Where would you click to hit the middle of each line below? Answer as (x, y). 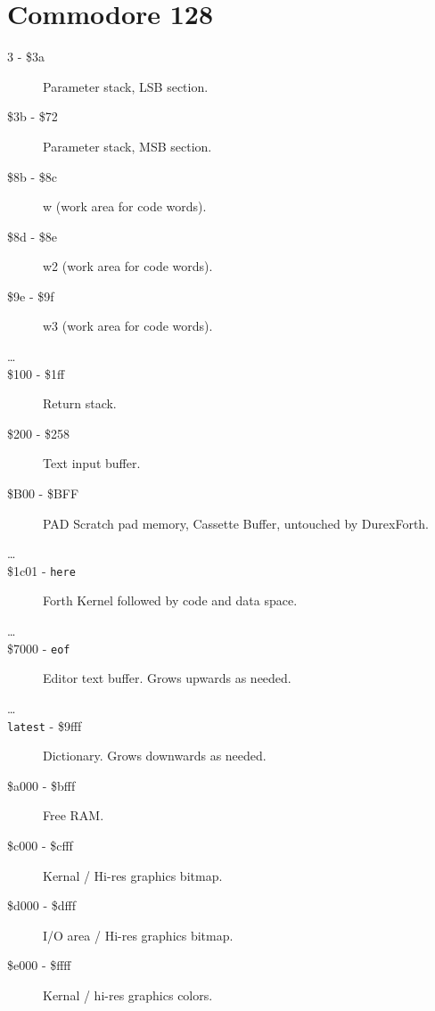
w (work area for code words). (125, 206)
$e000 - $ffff (39, 965)
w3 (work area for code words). (128, 326)
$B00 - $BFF (43, 493)
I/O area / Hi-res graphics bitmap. (138, 935)
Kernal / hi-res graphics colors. (128, 995)
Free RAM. (74, 815)
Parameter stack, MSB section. (127, 146)
